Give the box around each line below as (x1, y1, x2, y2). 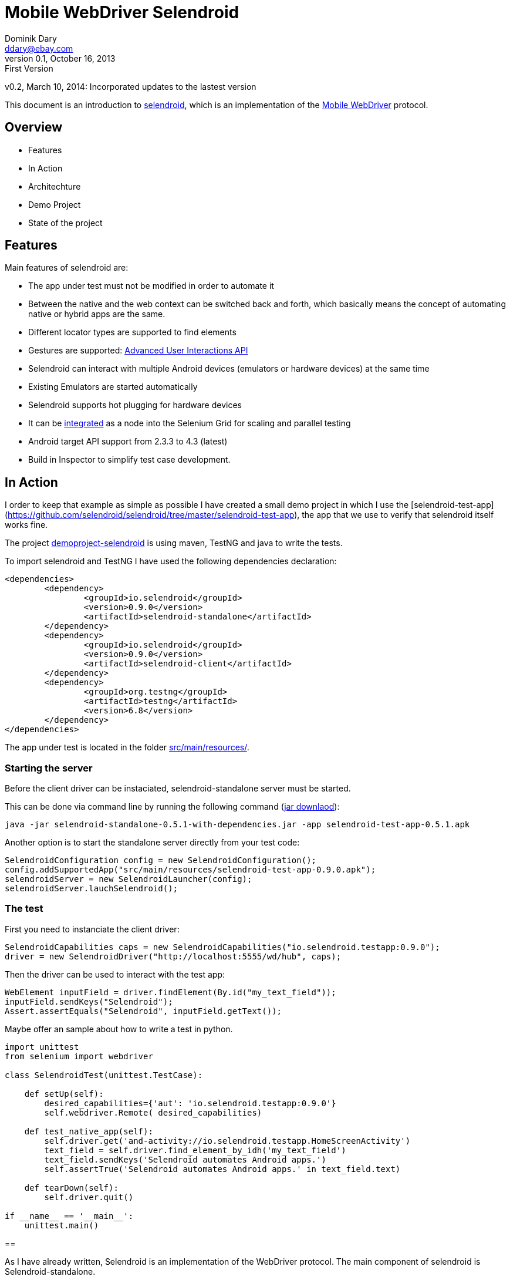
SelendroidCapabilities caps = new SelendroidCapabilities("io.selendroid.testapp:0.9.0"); (5, 942, 440, 952)
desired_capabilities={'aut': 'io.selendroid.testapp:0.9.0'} (44, 1098, 336, 1108)
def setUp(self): (24, 1089, 104, 1099)
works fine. (5, 520, 48, 530)
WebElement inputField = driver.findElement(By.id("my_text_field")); (5, 987, 336, 997)
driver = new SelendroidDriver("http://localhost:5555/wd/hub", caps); (5, 951, 342, 961)
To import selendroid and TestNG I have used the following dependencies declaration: (5, 556, 337, 567)
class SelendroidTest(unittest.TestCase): (5, 1070, 203, 1080)
